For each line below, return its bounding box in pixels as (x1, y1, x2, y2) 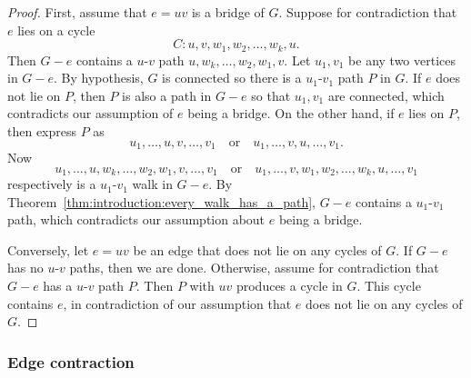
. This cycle (356, 276, 421, 295)
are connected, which (327, 85, 445, 104)
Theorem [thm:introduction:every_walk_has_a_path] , (7, 192, 316, 211)
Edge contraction (7, 350, 135, 373)
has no (7, 258, 44, 277)
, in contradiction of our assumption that (63, 293, 292, 313)
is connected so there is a (162, 68, 302, 87)
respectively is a (7, 174, 96, 194)
